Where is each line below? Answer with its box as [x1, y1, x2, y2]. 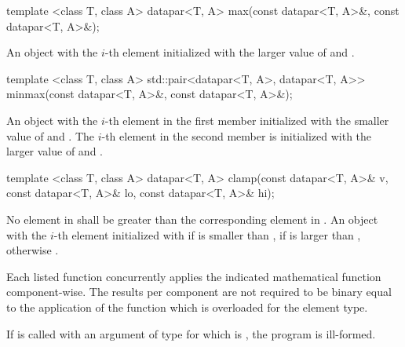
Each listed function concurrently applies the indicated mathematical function [6, 268, 381, 284]
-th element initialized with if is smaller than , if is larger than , [53, 226, 361, 243]
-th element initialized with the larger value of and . [104, 44, 355, 60]
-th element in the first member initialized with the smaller [104, 111, 389, 128]
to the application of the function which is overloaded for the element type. [6, 298, 368, 315]
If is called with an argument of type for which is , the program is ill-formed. [6, 325, 376, 342]
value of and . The [6, 127, 94, 144]
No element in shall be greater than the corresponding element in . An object [6, 210, 378, 227]
